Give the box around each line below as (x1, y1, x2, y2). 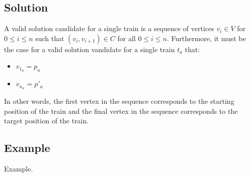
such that (35, 33, 64, 43)
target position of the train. (4, 115, 89, 126)
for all (117, 33, 136, 43)
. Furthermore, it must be (166, 33, 246, 43)
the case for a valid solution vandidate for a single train (4, 44, 175, 54)
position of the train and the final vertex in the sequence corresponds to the (4, 105, 238, 116)
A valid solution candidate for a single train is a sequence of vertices (4, 23, 214, 34)
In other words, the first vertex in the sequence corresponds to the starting (4, 96, 234, 106)
